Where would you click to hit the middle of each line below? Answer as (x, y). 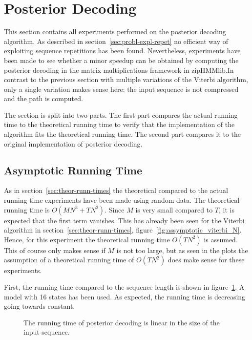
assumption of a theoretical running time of (69, 260)
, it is (227, 209)
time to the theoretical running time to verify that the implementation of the (119, 124)
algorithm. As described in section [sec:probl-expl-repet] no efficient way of (116, 41)
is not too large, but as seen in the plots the (182, 250)
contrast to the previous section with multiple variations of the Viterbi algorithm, (126, 79)
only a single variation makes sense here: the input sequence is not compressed (121, 89)
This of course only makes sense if (55, 250)
